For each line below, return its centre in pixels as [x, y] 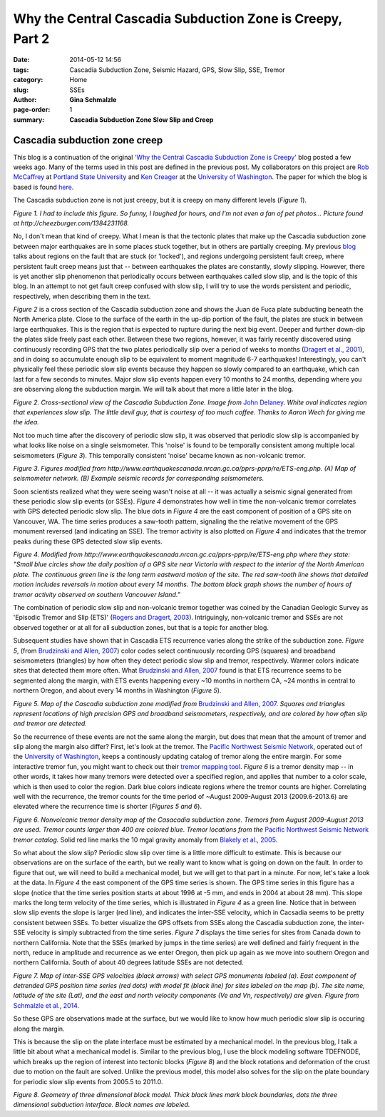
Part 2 [31, 39]
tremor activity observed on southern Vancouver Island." [97, 594]
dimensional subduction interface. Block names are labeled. [102, 1105]
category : [28, 80]
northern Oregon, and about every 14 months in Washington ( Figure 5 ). [117, 690]
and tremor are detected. [50, 723]
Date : [21, 60]
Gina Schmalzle [93, 99]
